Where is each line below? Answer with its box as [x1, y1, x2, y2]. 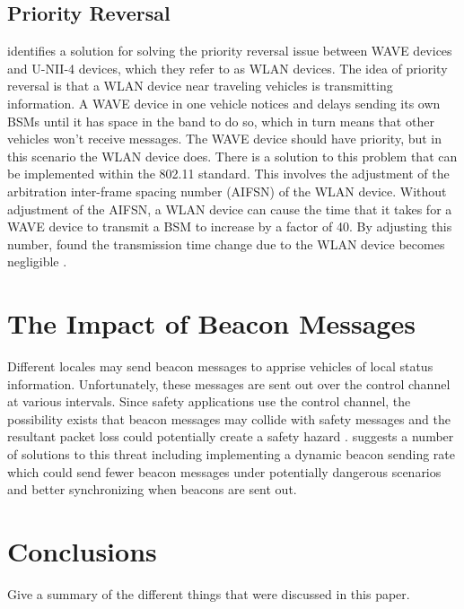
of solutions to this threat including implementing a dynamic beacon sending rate [7, 445, 455, 464]
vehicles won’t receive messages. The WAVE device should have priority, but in [7, 129, 442, 148]
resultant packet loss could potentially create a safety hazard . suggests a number [7, 427, 454, 446]
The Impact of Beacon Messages [7, 305, 416, 342]
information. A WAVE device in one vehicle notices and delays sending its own [7, 93, 441, 112]
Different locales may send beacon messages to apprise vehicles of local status [7, 357, 433, 376]
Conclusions [7, 532, 157, 569]
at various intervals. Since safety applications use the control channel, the [7, 392, 411, 411]
